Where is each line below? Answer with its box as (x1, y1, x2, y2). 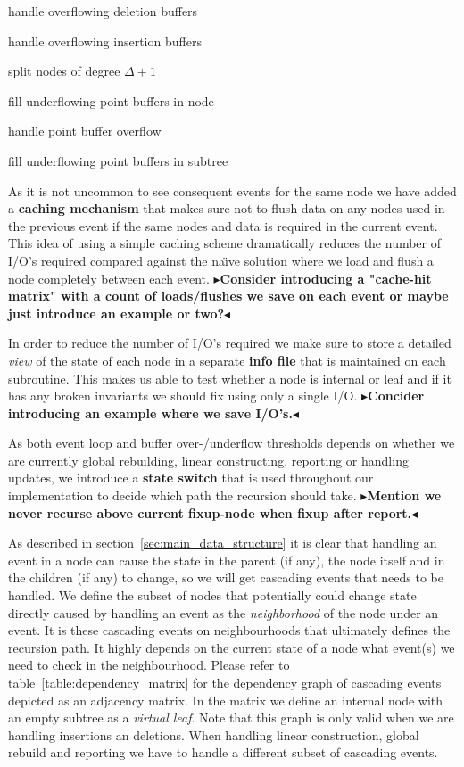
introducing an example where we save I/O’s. (8, 403, 293, 422)
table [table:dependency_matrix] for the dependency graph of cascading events (8, 673, 442, 691)
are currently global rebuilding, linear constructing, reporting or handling (8, 450, 409, 469)
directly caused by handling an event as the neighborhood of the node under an (8, 603, 439, 622)
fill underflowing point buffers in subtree (8, 151, 228, 169)
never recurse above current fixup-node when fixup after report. (8, 503, 412, 522)
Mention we (367, 486, 442, 505)
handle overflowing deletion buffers (8, 2, 198, 20)
